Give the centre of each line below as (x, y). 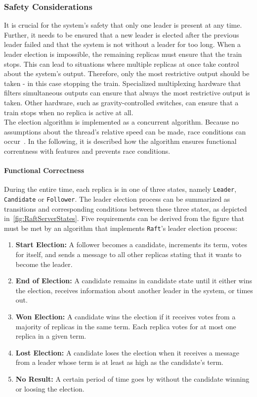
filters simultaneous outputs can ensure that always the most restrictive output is (127, 93)
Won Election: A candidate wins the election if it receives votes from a (126, 317)
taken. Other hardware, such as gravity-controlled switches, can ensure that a (121, 102)
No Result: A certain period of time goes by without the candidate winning (132, 379)
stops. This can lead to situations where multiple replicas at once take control (122, 64)
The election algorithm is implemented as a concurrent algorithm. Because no (122, 122)
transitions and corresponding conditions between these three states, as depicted (126, 208)
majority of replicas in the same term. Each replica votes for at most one (126, 326)
